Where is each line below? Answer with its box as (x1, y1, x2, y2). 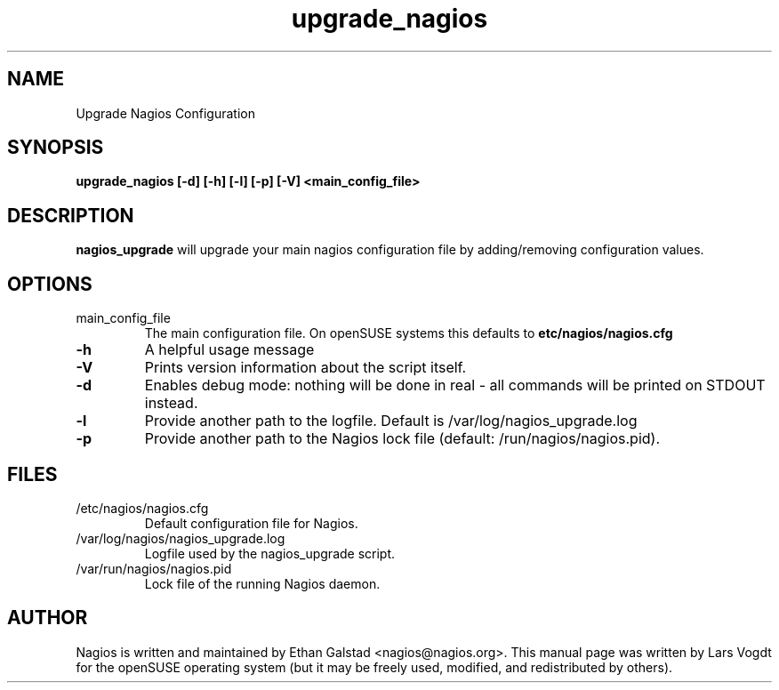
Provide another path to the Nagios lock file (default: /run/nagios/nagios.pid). (144, 429, 661, 448)
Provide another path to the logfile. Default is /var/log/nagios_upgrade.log (144, 412, 638, 430)
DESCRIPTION (7, 204, 134, 227)
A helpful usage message (144, 341, 315, 359)
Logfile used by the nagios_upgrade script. (144, 545, 396, 561)
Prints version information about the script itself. (144, 358, 467, 377)
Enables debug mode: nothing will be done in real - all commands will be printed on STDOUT (144, 376, 766, 395)
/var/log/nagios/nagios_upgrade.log (76, 530, 285, 546)
